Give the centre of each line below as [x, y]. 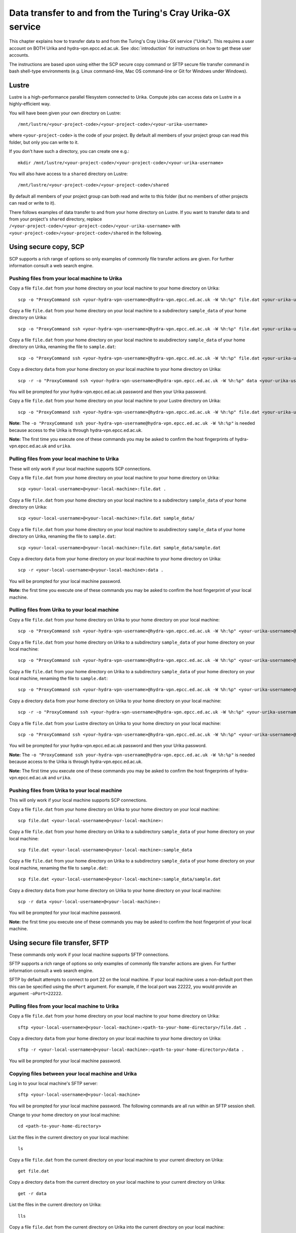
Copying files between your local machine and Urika [73, 1074]
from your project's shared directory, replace [55, 219]
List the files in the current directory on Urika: [55, 1205]
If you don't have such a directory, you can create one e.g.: [69, 151]
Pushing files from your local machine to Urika [66, 278]
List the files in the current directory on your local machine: [69, 1137]
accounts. [19, 55]
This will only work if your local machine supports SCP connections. [78, 800]
